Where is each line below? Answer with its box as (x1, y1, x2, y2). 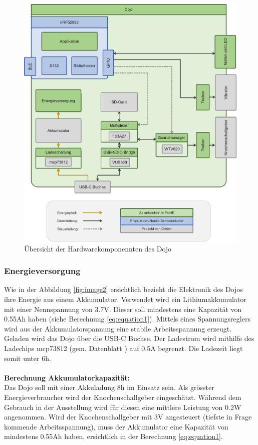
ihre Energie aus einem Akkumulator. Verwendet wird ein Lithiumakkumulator (4, 294, 246, 304)
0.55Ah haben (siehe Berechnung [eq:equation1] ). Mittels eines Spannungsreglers (4, 313, 250, 324)
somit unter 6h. (4, 352, 51, 363)
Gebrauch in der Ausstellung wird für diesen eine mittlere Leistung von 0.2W (4, 401, 241, 412)
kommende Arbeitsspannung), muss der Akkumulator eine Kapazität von (4, 421, 228, 431)
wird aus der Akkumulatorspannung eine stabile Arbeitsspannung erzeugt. (4, 323, 232, 333)
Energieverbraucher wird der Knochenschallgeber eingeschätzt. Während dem (4, 392, 241, 402)
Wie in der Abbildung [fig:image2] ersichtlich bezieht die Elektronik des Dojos (4, 284, 243, 294)
